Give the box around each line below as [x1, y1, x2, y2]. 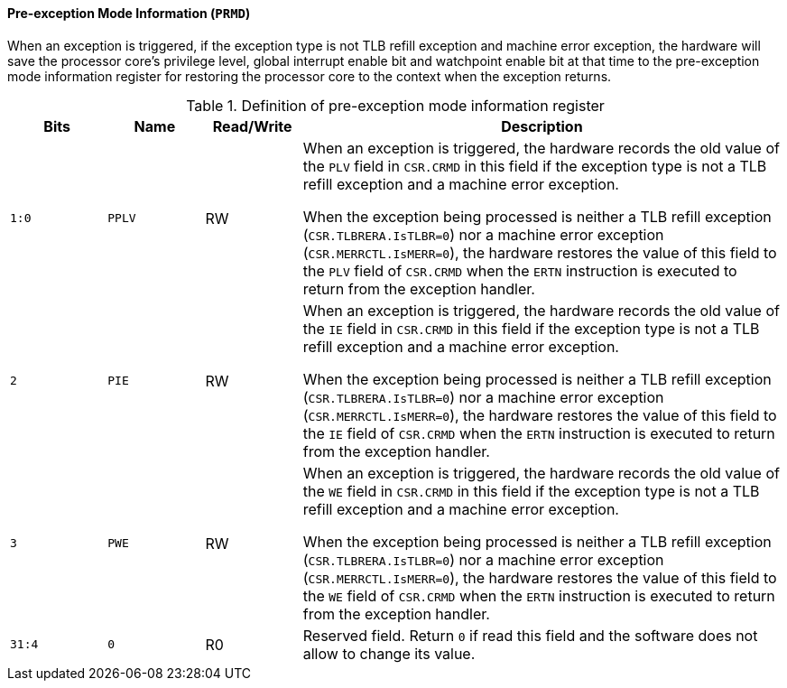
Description [501, 116, 583, 135]
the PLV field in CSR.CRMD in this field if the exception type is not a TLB [302, 156, 767, 175]
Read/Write [212, 116, 292, 135]
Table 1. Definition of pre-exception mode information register [186, 96, 605, 115]
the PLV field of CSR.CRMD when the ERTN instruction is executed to [302, 261, 737, 280]
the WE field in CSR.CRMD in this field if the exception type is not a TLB [302, 481, 760, 500]
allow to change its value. [302, 644, 476, 663]
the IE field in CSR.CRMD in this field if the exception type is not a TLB [302, 319, 760, 338]
